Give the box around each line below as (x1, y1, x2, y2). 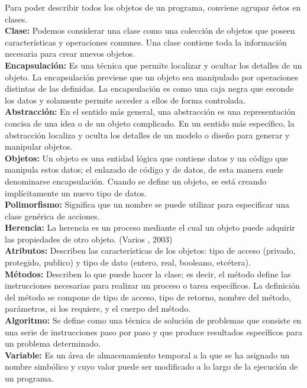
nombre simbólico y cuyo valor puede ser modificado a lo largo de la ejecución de (5, 360, 298, 373)
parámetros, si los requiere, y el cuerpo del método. (5, 302, 190, 315)
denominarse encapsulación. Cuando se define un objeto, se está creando (5, 174, 267, 187)
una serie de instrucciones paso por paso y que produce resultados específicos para (5, 325, 302, 338)
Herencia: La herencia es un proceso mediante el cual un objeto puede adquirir (5, 221, 295, 234)
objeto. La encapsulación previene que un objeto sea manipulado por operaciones (5, 70, 299, 83)
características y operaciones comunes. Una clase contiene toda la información (5, 35, 287, 48)
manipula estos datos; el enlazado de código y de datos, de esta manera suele (5, 163, 284, 176)
